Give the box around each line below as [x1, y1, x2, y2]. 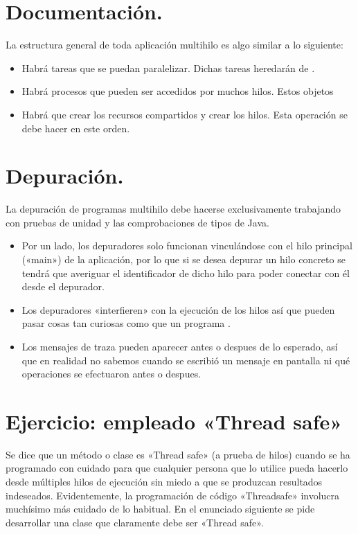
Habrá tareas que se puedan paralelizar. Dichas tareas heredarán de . [21, 60, 315, 75]
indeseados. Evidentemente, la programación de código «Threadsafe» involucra [6, 488, 340, 502]
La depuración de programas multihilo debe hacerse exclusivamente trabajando [6, 202, 341, 216]
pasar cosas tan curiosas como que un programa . [21, 316, 231, 330]
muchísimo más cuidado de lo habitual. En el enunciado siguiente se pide [6, 501, 315, 516]
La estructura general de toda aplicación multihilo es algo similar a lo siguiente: [6, 37, 343, 52]
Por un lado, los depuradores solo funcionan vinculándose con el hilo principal [21, 238, 352, 253]
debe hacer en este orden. [21, 121, 130, 135]
